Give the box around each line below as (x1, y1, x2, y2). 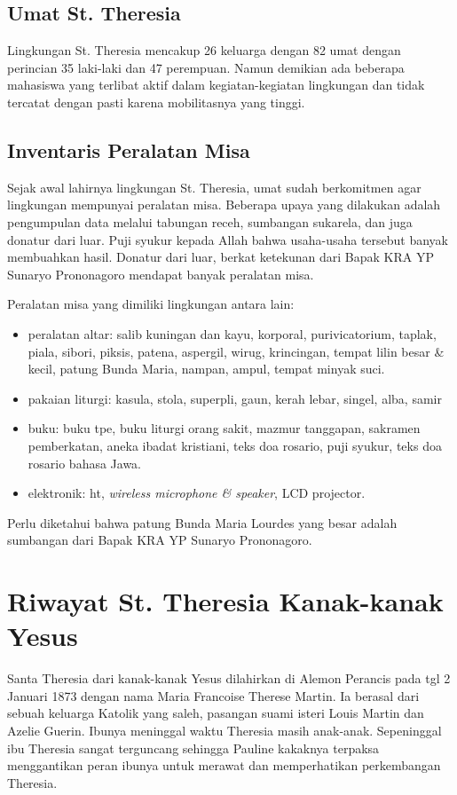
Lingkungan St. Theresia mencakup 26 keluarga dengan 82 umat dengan (7, 41, 401, 59)
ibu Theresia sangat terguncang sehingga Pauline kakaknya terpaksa (7, 738, 380, 757)
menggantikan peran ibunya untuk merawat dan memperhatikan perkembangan (7, 756, 441, 775)
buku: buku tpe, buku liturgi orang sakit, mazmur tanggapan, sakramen (28, 419, 421, 437)
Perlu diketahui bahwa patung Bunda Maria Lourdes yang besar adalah (7, 513, 398, 531)
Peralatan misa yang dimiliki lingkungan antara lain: (7, 295, 295, 313)
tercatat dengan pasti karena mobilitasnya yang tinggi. (7, 92, 305, 111)
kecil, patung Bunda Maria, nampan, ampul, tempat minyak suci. (28, 359, 385, 378)
